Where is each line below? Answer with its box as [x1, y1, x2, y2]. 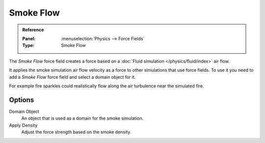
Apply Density [9, 122, 38, 128]
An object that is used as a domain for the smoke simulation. [21, 115, 143, 122]
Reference [22, 27, 44, 33]
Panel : [22, 36, 36, 41]
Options [9, 96, 34, 104]
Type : [22, 42, 34, 48]
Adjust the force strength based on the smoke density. [21, 129, 132, 135]
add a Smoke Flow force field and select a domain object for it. [9, 74, 136, 80]
